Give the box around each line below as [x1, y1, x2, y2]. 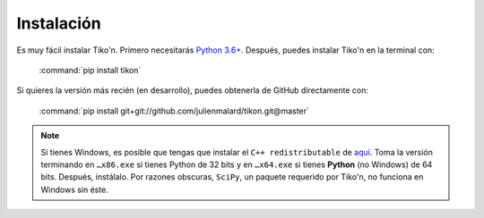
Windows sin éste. [40, 184, 109, 195]
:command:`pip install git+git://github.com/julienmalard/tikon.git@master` [39, 105, 309, 116]
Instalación [16, 13, 102, 33]
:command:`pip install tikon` [39, 64, 142, 75]
